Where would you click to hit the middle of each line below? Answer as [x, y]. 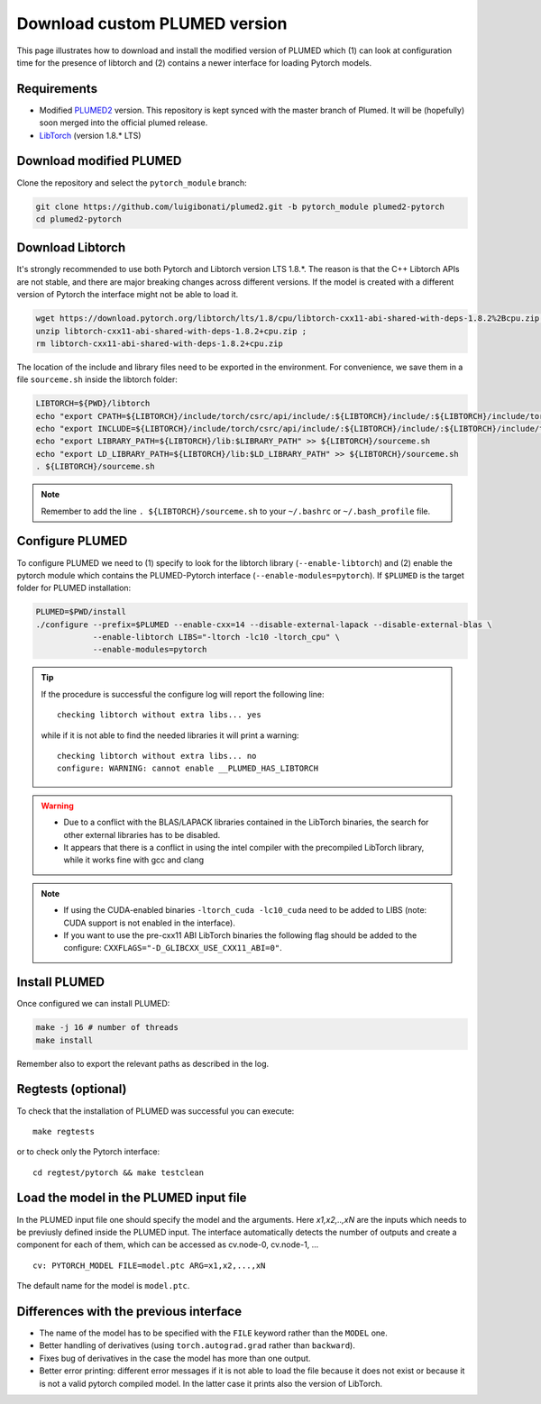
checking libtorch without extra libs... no [157, 756]
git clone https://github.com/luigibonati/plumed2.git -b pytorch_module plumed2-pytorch [240, 206]
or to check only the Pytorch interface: [88, 1152]
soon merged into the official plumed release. [124, 123]
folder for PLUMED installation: [74, 588]
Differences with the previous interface [129, 1311]
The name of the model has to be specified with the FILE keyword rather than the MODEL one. [213, 1333]
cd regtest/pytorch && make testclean [119, 1172]
